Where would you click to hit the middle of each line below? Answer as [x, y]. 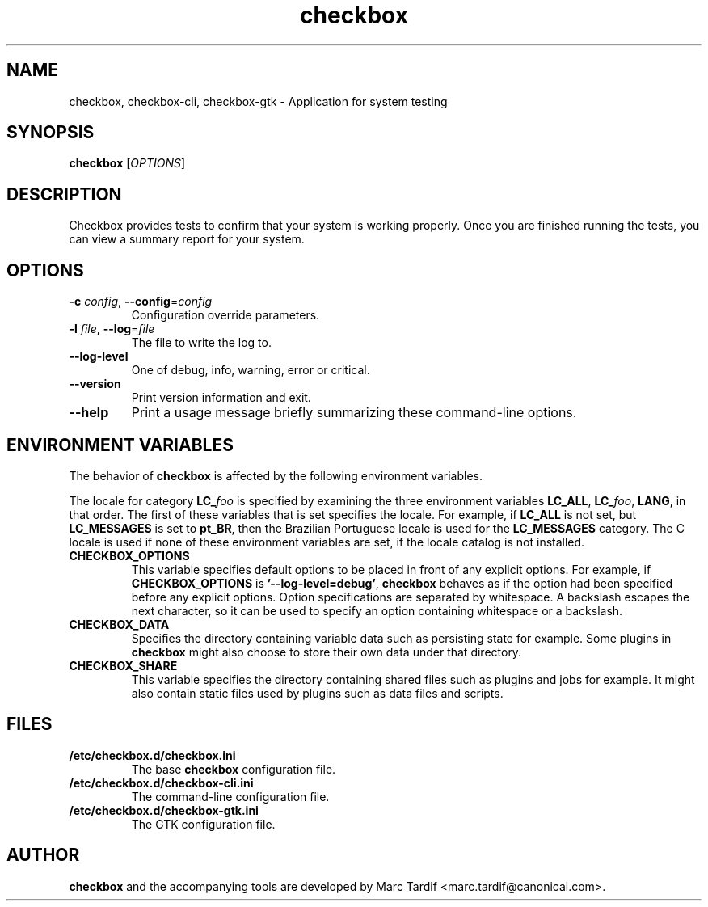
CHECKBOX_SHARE [123, 665]
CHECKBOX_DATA [119, 624]
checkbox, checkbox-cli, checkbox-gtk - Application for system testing [258, 101]
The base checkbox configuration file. [234, 769]
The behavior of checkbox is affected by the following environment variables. [276, 475]
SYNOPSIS [51, 133]
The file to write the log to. [201, 343]
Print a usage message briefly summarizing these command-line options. [354, 413]
